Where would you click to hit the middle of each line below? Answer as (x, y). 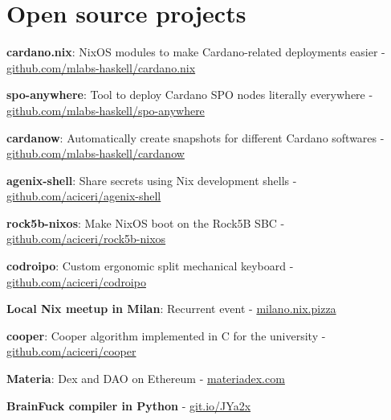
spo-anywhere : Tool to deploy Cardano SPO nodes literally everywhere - (190, 95)
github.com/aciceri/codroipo (76, 281)
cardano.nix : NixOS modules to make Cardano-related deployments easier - (196, 52)
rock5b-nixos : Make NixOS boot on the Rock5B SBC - (146, 222)
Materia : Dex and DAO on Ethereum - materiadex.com (146, 379)
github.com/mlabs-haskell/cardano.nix (101, 67)
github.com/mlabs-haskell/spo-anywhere (106, 110)
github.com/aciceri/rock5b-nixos (86, 239)
